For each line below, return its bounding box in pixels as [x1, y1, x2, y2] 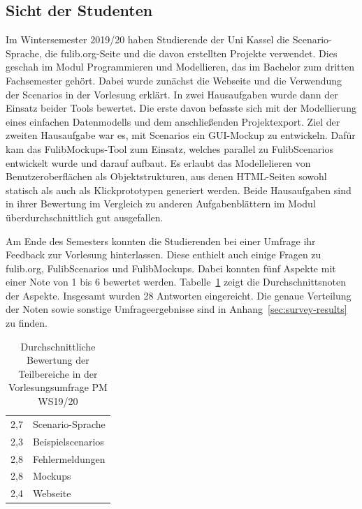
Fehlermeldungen [32, 451, 106, 466]
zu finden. [6, 316, 48, 330]
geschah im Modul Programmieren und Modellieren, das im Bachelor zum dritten [6, 59, 354, 74]
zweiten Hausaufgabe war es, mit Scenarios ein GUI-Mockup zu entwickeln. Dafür [6, 128, 356, 142]
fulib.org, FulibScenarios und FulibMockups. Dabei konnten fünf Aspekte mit [6, 260, 336, 275]
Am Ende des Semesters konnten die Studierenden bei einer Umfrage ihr [6, 233, 316, 248]
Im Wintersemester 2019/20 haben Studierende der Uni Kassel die [6, 32, 290, 47]
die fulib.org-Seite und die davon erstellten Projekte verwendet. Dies [45, 45, 338, 60]
